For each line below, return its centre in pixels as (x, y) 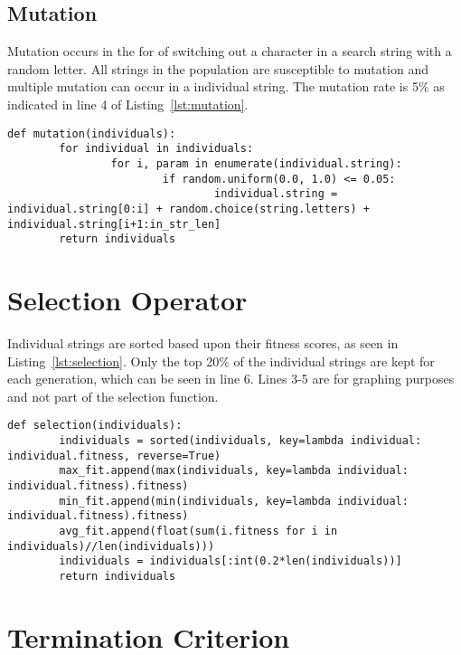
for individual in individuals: (156, 149)
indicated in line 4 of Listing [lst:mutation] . (128, 104)
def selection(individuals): (95, 426)
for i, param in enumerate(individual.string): (256, 163)
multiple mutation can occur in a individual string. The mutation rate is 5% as (226, 86)
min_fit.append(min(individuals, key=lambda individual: (234, 501)
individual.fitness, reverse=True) (114, 456)
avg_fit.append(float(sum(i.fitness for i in (198, 531)
